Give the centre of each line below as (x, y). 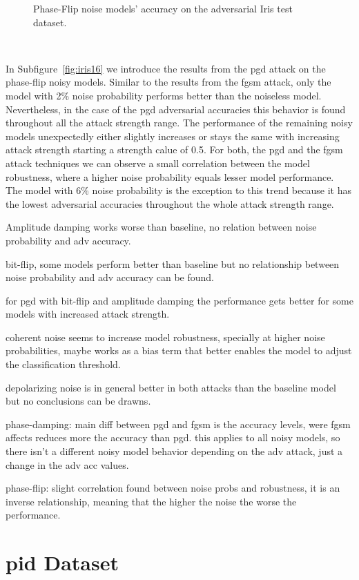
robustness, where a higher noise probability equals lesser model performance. (170, 176)
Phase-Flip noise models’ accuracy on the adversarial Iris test (163, 8)
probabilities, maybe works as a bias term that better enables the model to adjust (179, 350)
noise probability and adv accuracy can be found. (110, 277)
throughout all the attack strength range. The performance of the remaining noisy (179, 123)
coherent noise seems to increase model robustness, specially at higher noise (165, 337)
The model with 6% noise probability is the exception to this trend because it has (178, 190)
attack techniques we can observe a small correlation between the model (158, 163)
